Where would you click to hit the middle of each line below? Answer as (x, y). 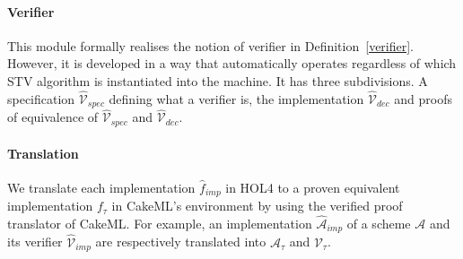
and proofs (423, 98)
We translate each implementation (101, 187)
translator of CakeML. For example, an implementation (160, 223)
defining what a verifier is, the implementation (236, 98)
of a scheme (379, 223)
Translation (43, 153)
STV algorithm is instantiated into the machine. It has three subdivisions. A (218, 80)
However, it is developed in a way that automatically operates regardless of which (232, 63)
